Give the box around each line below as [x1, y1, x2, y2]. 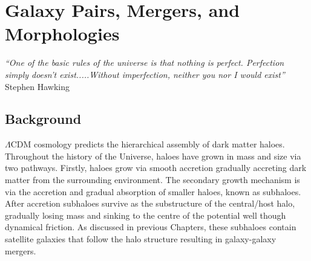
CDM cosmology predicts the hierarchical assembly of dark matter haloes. [10, 138, 285, 150]
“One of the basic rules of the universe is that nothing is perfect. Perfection [5, 56, 284, 69]
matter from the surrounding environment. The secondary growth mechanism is [5, 173, 300, 186]
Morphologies [5, 21, 120, 46]
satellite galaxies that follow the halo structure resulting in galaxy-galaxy [5, 233, 277, 245]
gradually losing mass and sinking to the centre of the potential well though [5, 208, 286, 221]
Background [5, 109, 82, 128]
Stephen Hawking [5, 80, 70, 92]
